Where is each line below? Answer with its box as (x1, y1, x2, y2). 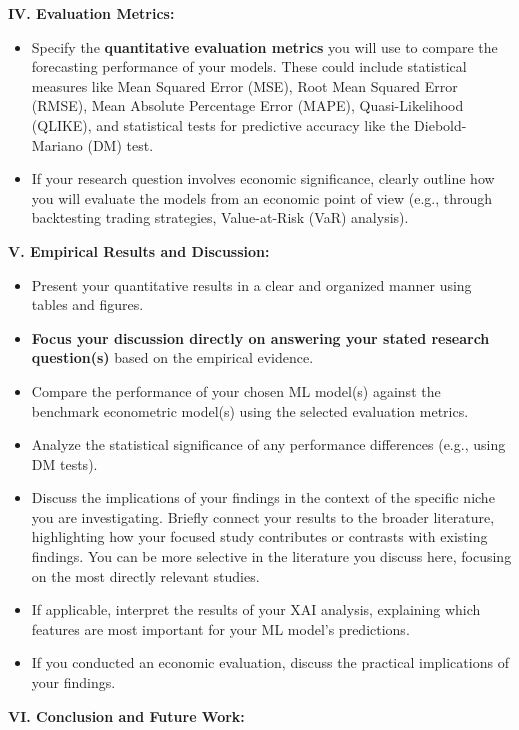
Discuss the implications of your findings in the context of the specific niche (31, 487, 495, 508)
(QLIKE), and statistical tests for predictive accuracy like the (31, 114, 410, 135)
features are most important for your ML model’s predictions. (31, 618, 410, 639)
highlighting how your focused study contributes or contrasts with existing (31, 526, 488, 547)
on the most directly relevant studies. (31, 565, 260, 586)
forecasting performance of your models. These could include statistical (31, 56, 467, 77)
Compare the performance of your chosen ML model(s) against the (31, 380, 441, 401)
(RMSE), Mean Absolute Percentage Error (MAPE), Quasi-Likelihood (31, 95, 464, 116)
